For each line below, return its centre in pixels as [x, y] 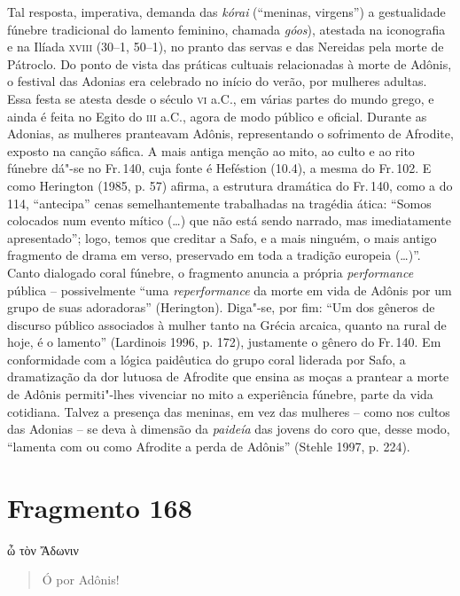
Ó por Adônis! [81, 580]
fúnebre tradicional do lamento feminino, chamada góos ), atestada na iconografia [226, 29]
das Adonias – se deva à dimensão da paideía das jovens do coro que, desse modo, [229, 429]
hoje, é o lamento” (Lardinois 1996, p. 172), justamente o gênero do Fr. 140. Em [224, 342]
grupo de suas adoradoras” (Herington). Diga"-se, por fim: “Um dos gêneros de [221, 307]
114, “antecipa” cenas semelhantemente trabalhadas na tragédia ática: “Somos [219, 203]
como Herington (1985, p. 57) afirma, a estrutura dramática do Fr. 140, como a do [230, 185]
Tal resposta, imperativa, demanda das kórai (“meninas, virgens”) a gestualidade [226, 12]
